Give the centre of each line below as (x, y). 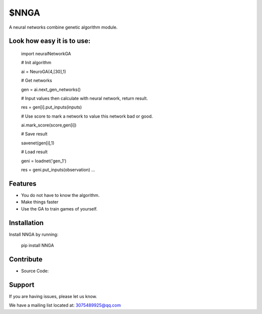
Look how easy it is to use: (50, 41)
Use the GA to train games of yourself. (59, 209)
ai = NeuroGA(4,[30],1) (44, 71)
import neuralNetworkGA (46, 53)
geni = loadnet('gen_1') (44, 161)
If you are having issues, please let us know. (53, 296)
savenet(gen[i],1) (38, 143)
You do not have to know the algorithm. (60, 195)
